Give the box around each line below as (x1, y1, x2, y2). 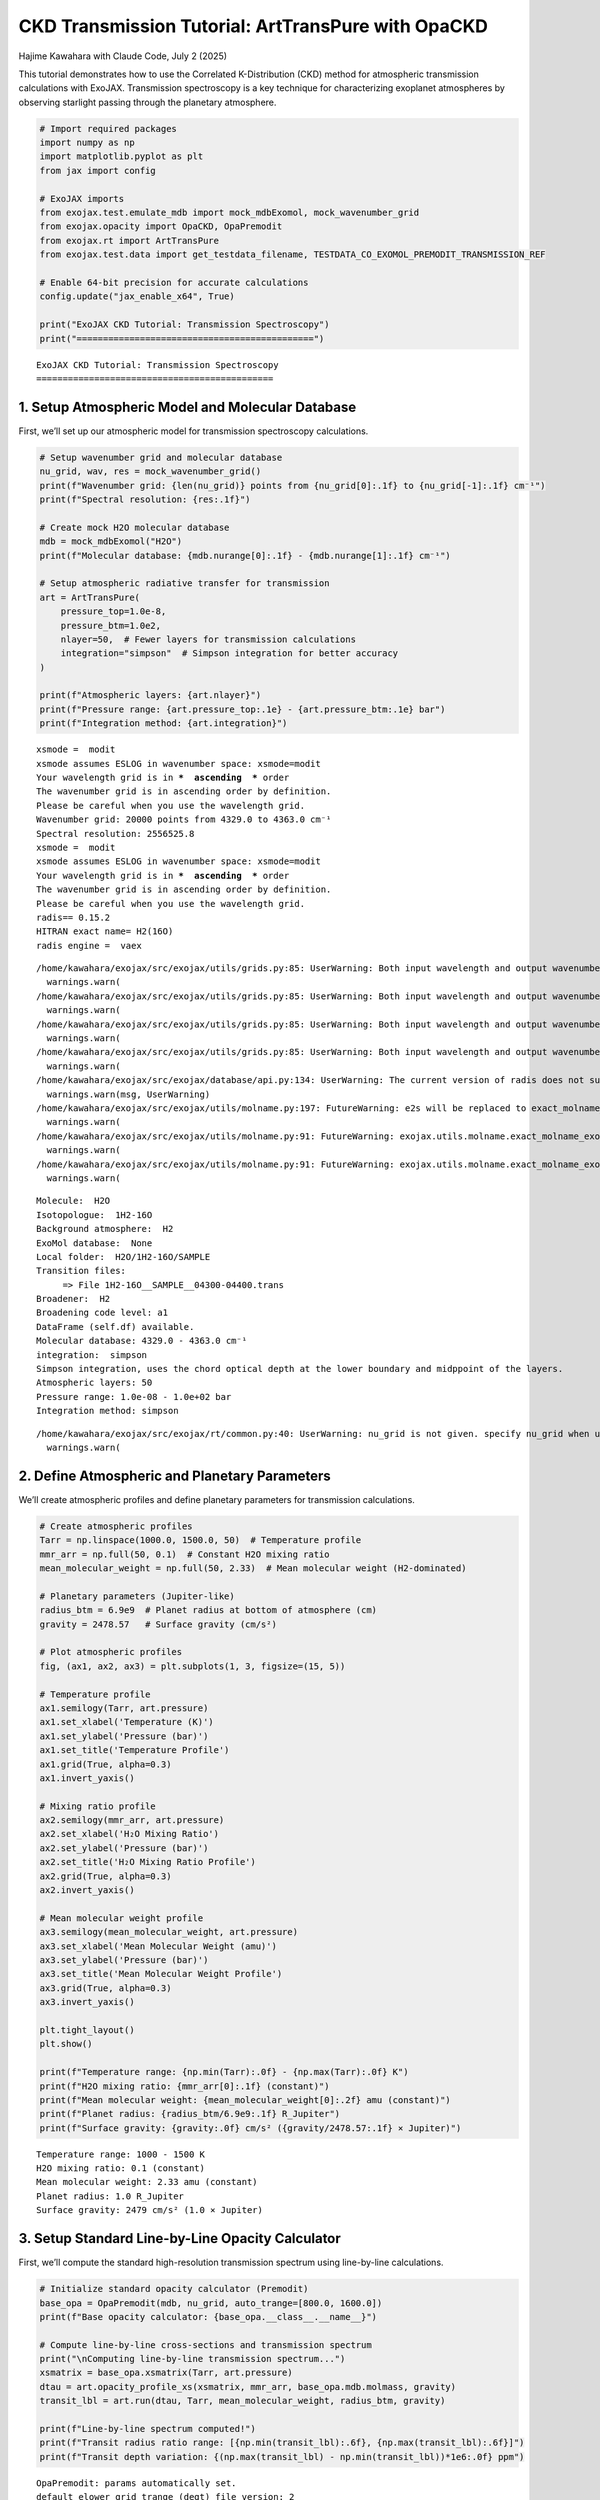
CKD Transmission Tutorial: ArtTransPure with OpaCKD (18, 15, 489, 37)
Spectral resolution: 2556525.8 (36, 828, 195, 839)
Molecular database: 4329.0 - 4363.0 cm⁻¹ (36, 1335, 248, 1347)
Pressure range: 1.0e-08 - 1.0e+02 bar (36, 1391, 232, 1402)
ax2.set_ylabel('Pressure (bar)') (39, 1842, 209, 1854)
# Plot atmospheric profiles (39, 1646, 183, 1658)
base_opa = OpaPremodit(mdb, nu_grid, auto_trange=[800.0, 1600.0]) (39, 2297, 383, 2309)
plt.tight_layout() (39, 2024, 135, 2035)
